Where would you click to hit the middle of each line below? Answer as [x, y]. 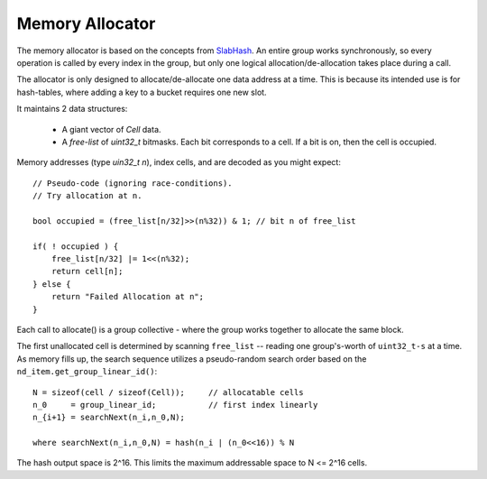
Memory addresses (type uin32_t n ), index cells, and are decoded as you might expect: [179, 162]
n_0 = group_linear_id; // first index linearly [175, 405]
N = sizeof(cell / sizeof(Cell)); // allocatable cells [168, 392]
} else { [52, 284]
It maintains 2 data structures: [72, 109]
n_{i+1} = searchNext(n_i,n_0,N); [109, 418]
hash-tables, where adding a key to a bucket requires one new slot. [142, 92]
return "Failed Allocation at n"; [128, 297]
